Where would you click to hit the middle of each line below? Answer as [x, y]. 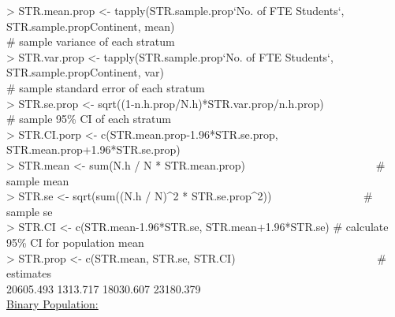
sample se [30, 211]
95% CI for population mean [75, 242]
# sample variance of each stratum [91, 41]
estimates [29, 273]
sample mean [38, 180]
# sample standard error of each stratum [106, 87]
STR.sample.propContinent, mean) [91, 26]
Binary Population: [52, 304]
